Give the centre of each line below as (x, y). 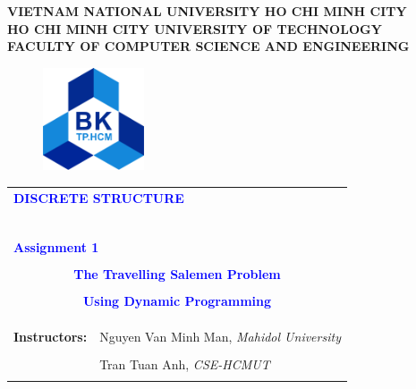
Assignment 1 (56, 246)
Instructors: (51, 337)
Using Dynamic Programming (177, 300)
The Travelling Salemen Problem (177, 273)
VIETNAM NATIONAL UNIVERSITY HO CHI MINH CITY (207, 11)
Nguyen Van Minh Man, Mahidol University (220, 337)
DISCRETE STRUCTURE (99, 197)
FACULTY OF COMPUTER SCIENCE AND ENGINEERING (208, 46)
